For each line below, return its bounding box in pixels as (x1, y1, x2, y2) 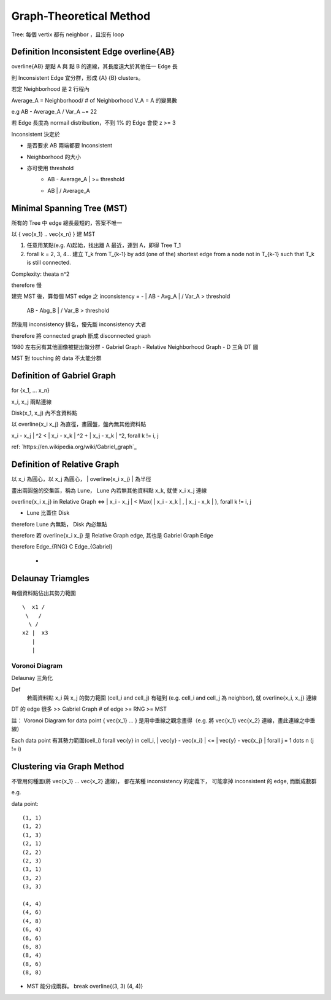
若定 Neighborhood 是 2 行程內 (11, 85, 90, 93)
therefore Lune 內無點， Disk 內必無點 (11, 520, 107, 528)
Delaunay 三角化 (11, 674, 53, 682)
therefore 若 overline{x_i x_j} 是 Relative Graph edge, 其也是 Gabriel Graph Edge (11, 532, 214, 539)
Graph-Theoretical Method (11, 9, 151, 23)
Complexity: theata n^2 (11, 270, 70, 278)
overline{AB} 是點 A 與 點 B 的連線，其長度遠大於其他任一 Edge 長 (11, 63, 178, 70)
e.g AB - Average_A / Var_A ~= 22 (11, 108, 97, 115)
